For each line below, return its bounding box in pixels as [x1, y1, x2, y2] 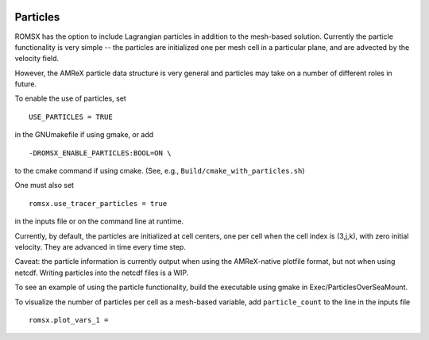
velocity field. [14, 54, 60, 63]
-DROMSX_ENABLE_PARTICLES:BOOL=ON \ [29, 148, 172, 158]
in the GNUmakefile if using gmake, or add [14, 130, 154, 139]
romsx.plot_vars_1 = [29, 315, 109, 324]
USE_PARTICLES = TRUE [29, 112, 113, 121]
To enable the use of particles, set [14, 94, 126, 103]
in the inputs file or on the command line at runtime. [14, 216, 184, 226]
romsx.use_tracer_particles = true [29, 199, 168, 208]
